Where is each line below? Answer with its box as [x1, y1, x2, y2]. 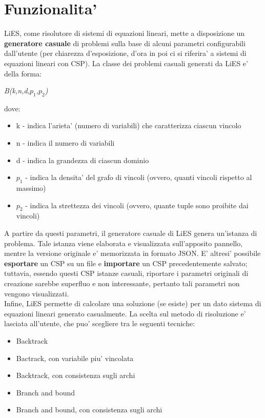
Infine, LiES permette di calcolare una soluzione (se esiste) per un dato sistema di [4, 298, 261, 309]
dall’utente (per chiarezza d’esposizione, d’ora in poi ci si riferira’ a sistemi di [4, 48, 247, 58]
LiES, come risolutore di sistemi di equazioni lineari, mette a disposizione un [4, 28, 245, 38]
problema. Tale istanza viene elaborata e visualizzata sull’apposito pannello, [4, 237, 243, 248]
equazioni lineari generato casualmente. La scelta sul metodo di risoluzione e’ [4, 308, 246, 319]
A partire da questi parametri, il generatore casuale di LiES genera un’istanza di [4, 228, 257, 238]
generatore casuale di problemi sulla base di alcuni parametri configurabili [4, 37, 246, 48]
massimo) [16, 183, 46, 193]
